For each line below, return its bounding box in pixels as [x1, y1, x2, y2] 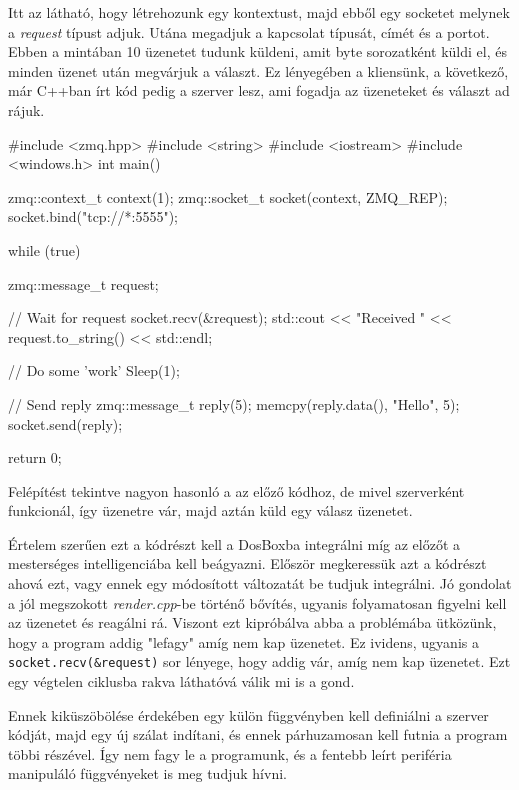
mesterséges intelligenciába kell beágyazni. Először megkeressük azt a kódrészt [8, 553, 487, 574]
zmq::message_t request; [8, 273, 159, 294]
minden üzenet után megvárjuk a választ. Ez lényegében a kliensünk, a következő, [8, 60, 509, 81]
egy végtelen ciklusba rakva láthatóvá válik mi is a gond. [8, 671, 355, 692]
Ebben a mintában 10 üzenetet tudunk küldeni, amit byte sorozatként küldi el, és [8, 41, 507, 62]
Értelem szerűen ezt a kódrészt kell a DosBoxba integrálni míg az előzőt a [8, 533, 461, 554]
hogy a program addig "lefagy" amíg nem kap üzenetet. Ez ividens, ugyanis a [8, 631, 479, 652]
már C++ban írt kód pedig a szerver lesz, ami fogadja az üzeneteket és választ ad [8, 80, 510, 101]
